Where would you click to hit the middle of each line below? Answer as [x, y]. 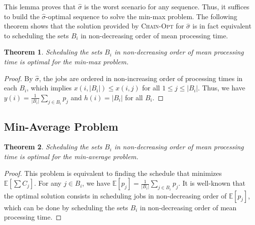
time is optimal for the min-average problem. [71, 156]
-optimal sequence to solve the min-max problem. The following [142, 16]
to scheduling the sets [37, 35]
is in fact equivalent [222, 26]
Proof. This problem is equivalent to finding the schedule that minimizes [113, 173]
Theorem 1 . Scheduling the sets [53, 52]
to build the [22, 16]
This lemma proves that [40, 6]
